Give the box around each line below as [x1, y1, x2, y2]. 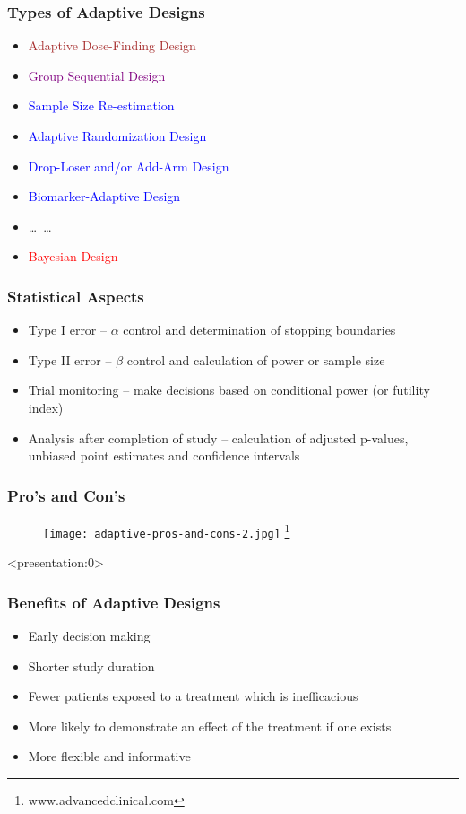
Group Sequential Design [28, 66, 166, 84]
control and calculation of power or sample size [126, 350, 385, 369]
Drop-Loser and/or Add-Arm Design [28, 156, 229, 175]
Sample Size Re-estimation [28, 96, 175, 115]
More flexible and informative [28, 747, 191, 766]
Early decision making [28, 626, 151, 645]
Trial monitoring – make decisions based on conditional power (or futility [28, 381, 430, 399]
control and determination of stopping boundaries [123, 320, 396, 339]
